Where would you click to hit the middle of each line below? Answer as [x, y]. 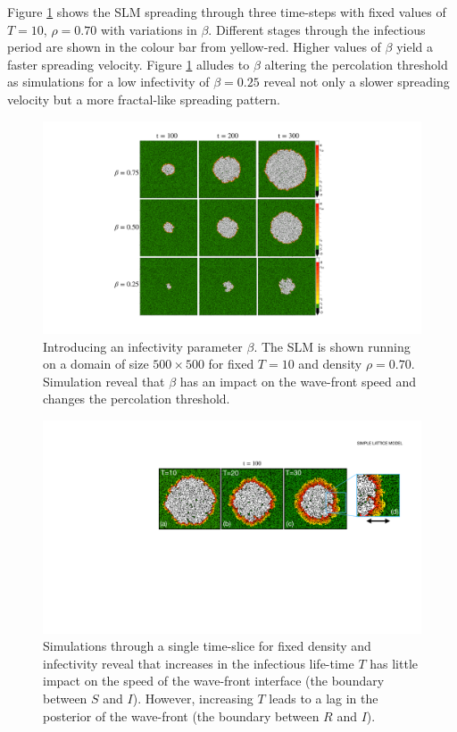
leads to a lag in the [324, 698]
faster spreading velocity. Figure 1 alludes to [129, 64]
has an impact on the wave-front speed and [298, 381]
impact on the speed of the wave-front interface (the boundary [214, 681]
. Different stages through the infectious [317, 29]
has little [394, 663]
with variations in [149, 29]
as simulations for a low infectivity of [108, 82]
